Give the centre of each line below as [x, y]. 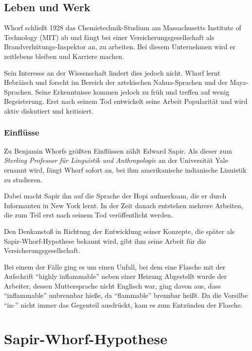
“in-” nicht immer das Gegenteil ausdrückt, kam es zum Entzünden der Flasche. [123, 305]
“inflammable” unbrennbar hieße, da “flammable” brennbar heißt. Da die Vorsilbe [126, 295]
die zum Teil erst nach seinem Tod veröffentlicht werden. [88, 215]
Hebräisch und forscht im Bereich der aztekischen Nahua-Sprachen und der [116, 82]
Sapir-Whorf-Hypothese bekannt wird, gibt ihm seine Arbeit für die [105, 241]
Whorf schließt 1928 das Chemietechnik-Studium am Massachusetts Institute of [123, 28]
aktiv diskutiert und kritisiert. [49, 110]
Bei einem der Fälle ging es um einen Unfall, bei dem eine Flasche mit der [115, 266]
